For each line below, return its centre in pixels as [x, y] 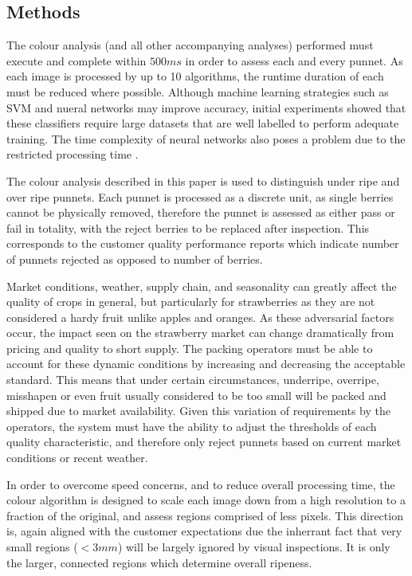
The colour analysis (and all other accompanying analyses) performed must [190, 45]
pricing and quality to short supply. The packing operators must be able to [190, 348]
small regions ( [42, 547]
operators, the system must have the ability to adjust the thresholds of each [192, 426]
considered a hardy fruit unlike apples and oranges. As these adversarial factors [200, 317]
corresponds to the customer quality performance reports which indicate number [203, 243]
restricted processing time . [73, 154]
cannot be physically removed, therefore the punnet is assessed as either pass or [201, 212]
